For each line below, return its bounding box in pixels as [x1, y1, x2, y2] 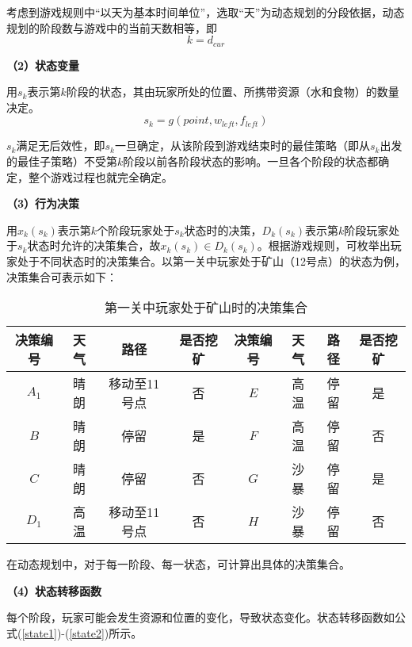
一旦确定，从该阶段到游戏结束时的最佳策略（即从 [114, 137, 370, 154]
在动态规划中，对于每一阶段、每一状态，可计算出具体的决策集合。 [6, 556, 350, 572]
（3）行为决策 [6, 195, 80, 212]
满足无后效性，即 [16, 137, 105, 154]
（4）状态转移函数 [6, 582, 102, 599]
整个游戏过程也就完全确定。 [28, 168, 173, 185]
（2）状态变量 [6, 56, 80, 73]
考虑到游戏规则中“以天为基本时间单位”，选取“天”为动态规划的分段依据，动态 [6, 4, 405, 20]
